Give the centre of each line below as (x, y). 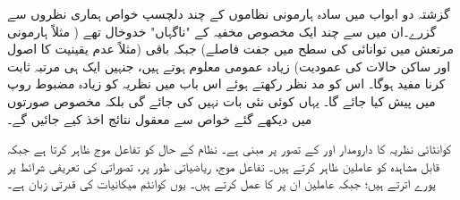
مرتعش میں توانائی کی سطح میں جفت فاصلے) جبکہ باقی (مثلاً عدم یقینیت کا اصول (231, 49)
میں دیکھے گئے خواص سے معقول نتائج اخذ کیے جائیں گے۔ (160, 118)
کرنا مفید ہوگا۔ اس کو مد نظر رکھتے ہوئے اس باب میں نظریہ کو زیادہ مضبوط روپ (226, 83)
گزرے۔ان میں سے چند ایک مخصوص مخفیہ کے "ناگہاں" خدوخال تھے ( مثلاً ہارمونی (222, 31)
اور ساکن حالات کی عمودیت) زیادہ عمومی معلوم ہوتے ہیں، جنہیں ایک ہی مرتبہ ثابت (229, 66)
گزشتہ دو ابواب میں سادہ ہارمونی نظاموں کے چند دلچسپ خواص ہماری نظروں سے (229, 13)
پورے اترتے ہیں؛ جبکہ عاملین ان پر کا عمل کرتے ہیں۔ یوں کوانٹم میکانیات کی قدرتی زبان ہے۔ (221, 183)
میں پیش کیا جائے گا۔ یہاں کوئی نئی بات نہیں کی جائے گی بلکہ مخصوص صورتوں (221, 100)
